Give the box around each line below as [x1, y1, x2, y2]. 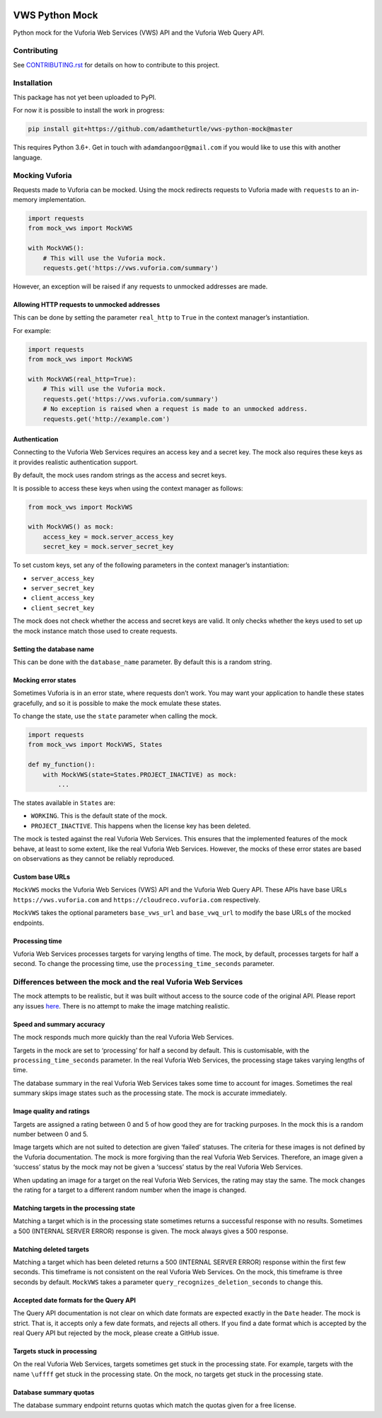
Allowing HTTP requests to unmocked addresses [13, 300, 161, 308]
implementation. [39, 196, 86, 204]
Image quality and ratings [13, 1107, 90, 1115]
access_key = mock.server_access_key [42, 532, 174, 541]
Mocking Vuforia [13, 171, 72, 181]
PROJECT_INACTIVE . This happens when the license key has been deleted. [30, 821, 251, 830]
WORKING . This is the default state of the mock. [30, 811, 168, 820]
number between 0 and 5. [13, 1130, 88, 1138]
